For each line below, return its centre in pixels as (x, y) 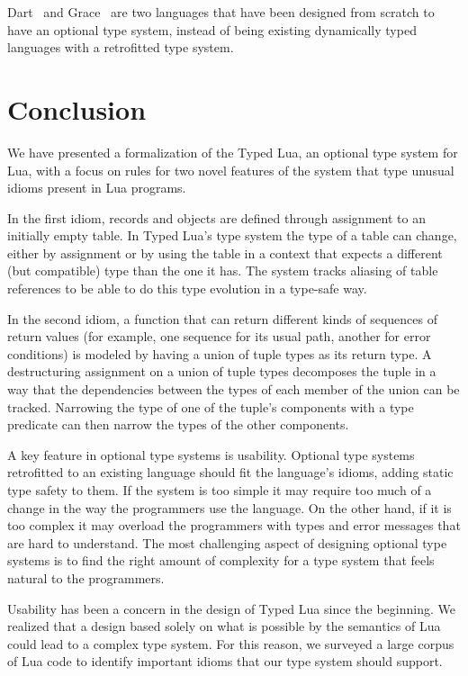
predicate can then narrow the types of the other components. (178, 424)
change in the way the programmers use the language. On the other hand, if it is (229, 507)
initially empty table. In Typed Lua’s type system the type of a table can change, (232, 235)
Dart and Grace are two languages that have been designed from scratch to (221, 12)
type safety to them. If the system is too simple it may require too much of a (220, 490)
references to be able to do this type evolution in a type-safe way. (187, 288)
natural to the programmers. (86, 577)
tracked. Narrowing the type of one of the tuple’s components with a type (211, 406)
